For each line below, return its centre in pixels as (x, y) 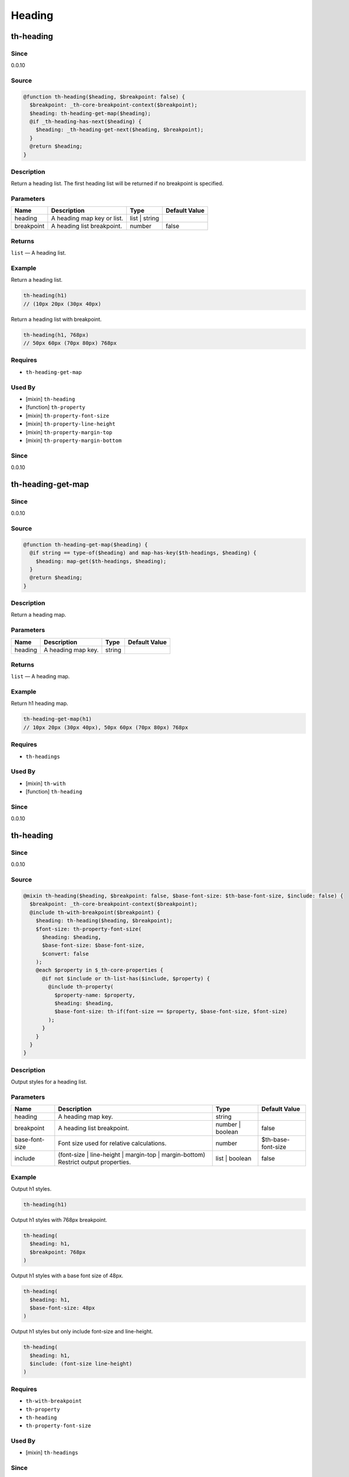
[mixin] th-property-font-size (68, 415)
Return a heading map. (39, 615)
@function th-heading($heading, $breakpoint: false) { (104, 97)
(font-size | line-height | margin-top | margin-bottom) (132, 1155)
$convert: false (65, 954)
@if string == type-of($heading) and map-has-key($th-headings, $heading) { (143, 553)
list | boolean (233, 1159)
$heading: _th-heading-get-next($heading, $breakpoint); (120, 130)
